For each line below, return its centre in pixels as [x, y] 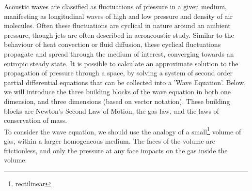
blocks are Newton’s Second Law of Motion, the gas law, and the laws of [111, 110]
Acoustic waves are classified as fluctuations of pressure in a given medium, [115, 6]
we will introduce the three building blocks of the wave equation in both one [118, 92]
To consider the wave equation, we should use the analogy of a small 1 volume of [123, 131]
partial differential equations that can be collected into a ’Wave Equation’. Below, [125, 82]
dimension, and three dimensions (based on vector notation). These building [117, 101]
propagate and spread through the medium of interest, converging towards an [119, 53]
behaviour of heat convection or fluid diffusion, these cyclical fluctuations [112, 44]
